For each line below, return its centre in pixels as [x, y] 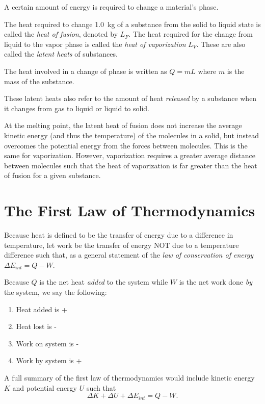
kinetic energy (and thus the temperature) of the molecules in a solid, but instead [132, 135]
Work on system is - [47, 343]
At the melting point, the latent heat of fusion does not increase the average [123, 125]
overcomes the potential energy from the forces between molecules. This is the [126, 145]
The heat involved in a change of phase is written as [86, 71]
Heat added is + [42, 309]
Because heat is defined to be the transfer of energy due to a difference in [119, 235]
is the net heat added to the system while [104, 282]
